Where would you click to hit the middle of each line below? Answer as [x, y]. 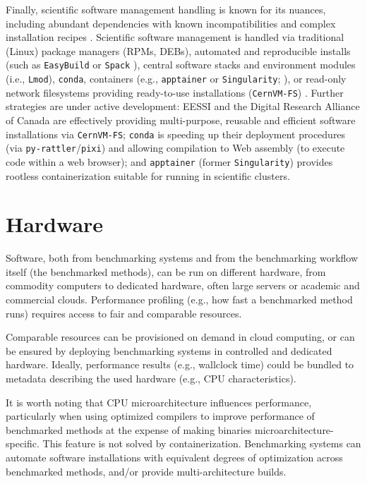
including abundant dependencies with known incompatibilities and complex [171, 23]
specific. [23, 443]
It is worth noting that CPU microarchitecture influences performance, [159, 402]
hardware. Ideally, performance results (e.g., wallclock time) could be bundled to [180, 364]
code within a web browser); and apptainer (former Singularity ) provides [169, 161]
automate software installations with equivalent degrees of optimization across [174, 457]
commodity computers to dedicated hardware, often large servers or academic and [183, 285]
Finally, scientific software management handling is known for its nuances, [166, 9]
